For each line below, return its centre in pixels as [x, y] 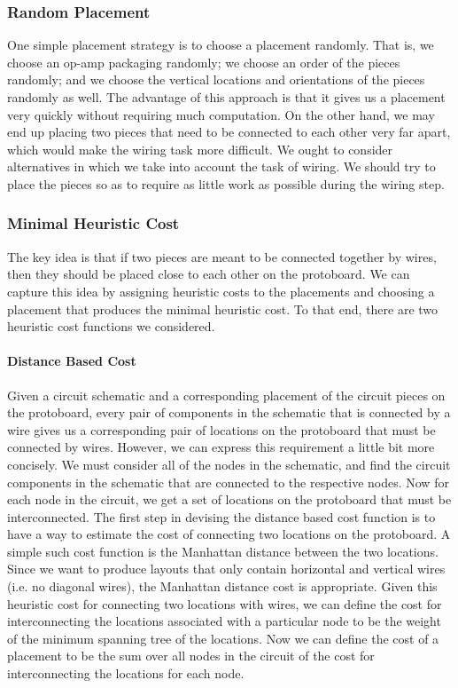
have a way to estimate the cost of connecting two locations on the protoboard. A [229, 534]
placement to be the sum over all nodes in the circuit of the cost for [191, 656]
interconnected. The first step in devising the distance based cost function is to [221, 516]
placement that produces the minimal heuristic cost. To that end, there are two [223, 308]
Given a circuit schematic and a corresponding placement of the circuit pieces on [226, 395]
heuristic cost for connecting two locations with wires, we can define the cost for [225, 603]
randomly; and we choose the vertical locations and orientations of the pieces [216, 79]
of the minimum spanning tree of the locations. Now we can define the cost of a [223, 638]
